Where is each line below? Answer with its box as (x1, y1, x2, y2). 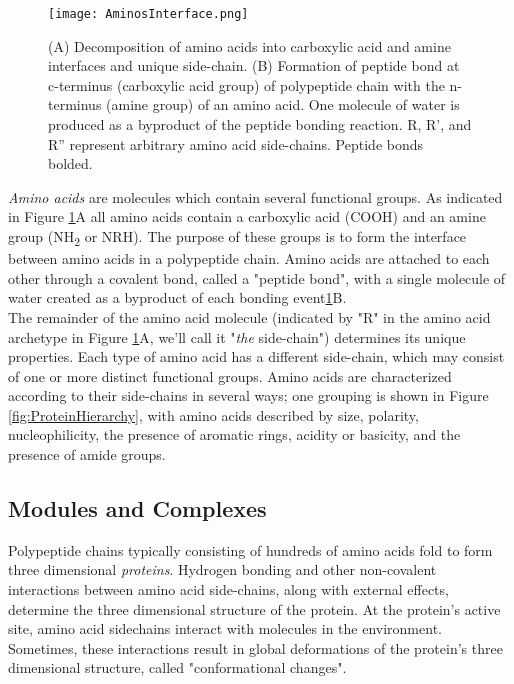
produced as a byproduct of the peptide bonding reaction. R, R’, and (48, 114, 472, 135)
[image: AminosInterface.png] (48, 7, 249, 21)
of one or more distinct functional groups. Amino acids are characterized (8, 365, 452, 386)
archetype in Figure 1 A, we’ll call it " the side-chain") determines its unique (8, 326, 466, 347)
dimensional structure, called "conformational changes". (8, 657, 347, 678)
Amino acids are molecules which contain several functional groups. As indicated (8, 186, 503, 207)
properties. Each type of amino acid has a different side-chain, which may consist (8, 346, 505, 367)
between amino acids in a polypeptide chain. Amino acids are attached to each (8, 248, 490, 269)
